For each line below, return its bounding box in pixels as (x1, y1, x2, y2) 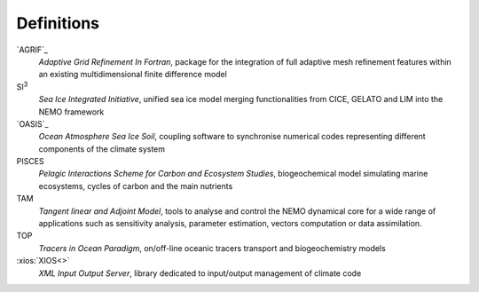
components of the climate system (38, 143, 166, 154)
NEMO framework (38, 107, 105, 117)
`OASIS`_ (16, 118, 49, 129)
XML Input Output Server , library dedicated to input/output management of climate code (38, 267, 362, 279)
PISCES (16, 156, 44, 167)
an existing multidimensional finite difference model (38, 69, 228, 80)
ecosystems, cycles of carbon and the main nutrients (38, 180, 233, 191)
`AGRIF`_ (16, 44, 49, 55)
